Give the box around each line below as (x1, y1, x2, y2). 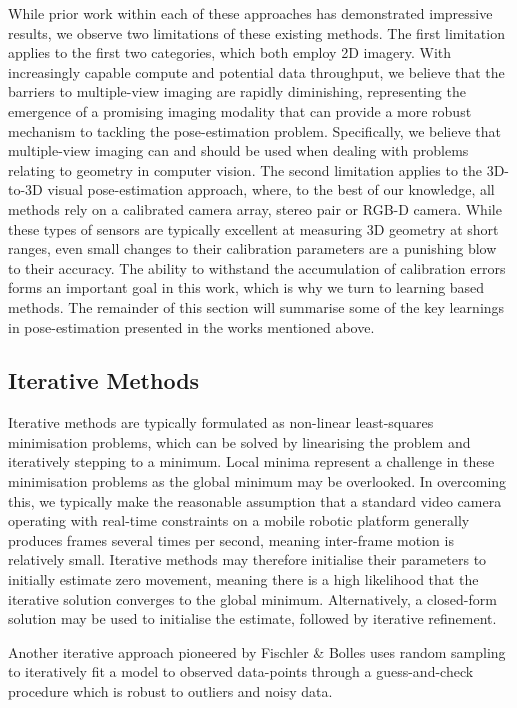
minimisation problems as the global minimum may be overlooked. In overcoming (8, 471, 507, 492)
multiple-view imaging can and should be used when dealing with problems (8, 140, 469, 161)
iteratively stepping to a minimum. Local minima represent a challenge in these (8, 451, 495, 472)
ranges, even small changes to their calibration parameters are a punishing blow (8, 238, 497, 259)
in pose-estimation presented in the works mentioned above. (8, 316, 375, 337)
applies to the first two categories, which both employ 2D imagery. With (8, 42, 452, 63)
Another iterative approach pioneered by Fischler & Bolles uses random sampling (8, 641, 506, 662)
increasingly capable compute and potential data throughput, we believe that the (8, 61, 505, 82)
